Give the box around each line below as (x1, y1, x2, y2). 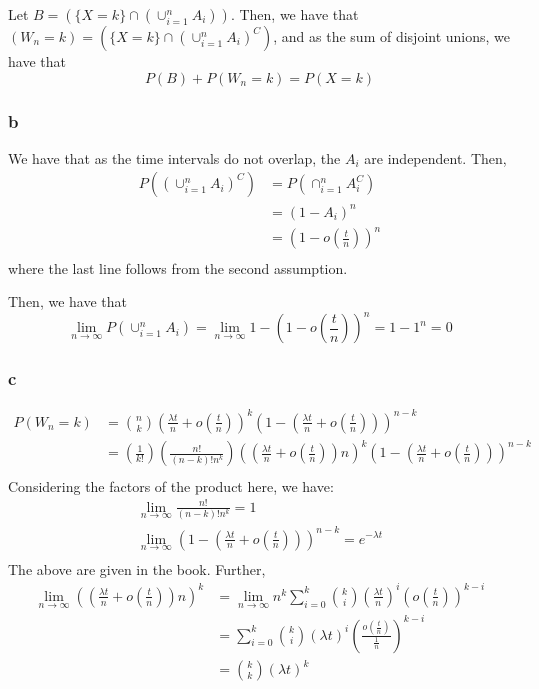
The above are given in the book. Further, (8, 558, 266, 579)
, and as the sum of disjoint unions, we (273, 26, 511, 46)
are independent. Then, (364, 147, 507, 168)
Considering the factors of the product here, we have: (8, 475, 334, 496)
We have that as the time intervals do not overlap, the (8, 147, 341, 168)
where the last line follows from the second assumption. (8, 257, 348, 278)
